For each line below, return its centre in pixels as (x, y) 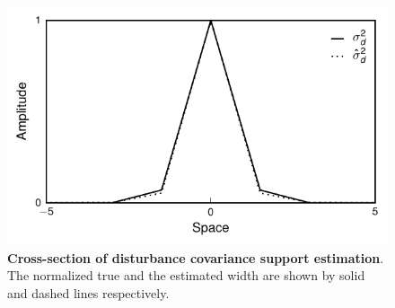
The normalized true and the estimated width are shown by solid (186, 275)
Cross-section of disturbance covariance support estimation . (196, 257)
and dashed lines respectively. (88, 292)
